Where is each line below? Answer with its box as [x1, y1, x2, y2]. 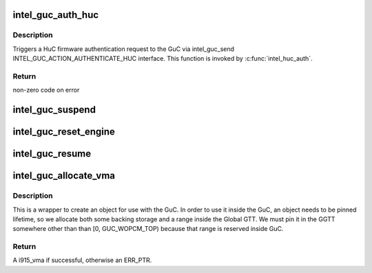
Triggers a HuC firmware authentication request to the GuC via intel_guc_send [12, 45, 234, 53]
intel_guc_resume [12, 148, 92, 160]
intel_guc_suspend [12, 104, 96, 116]
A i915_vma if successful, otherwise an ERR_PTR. [12, 256, 152, 265]
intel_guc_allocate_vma [12, 170, 116, 182]
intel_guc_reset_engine [12, 126, 115, 138]
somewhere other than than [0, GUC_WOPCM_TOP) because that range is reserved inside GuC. [12, 225, 284, 233]
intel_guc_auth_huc [12, 9, 99, 21]
